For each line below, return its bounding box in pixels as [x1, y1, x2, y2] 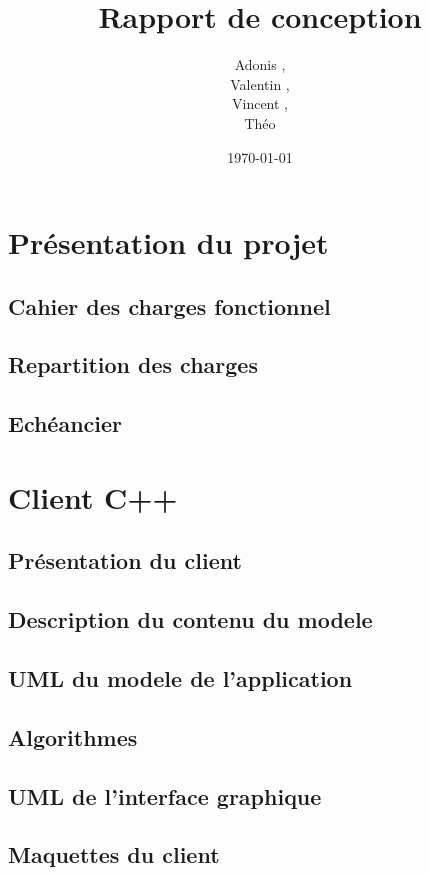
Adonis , [234, 54, 286, 75]
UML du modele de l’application [8, 662, 353, 693]
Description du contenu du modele [8, 604, 373, 635]
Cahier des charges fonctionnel [8, 290, 331, 321]
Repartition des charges [8, 349, 258, 380]
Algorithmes [8, 721, 138, 752]
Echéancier [8, 408, 123, 439]
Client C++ [8, 476, 178, 517]
